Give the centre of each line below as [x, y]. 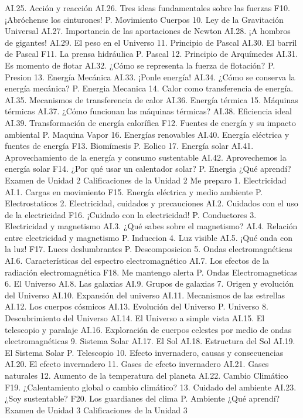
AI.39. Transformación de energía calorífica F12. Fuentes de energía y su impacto [150, 122]
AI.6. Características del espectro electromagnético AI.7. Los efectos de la [137, 261]
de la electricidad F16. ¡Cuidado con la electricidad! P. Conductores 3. [131, 214]
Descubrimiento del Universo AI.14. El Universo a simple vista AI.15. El [135, 318]
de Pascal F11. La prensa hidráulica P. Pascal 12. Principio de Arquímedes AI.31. [151, 54]
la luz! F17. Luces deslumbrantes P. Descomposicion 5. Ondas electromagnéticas [149, 249]
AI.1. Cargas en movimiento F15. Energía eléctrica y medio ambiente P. [134, 191]
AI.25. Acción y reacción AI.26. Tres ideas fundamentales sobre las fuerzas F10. [147, 8]
